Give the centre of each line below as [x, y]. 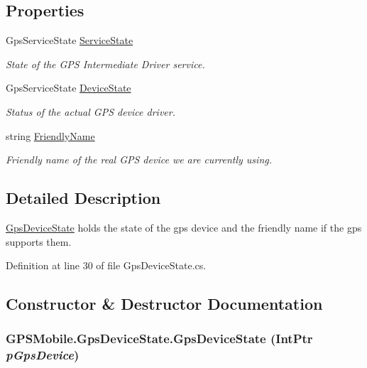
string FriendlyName [50, 135]
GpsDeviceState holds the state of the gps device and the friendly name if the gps [184, 227]
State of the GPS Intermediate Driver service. [105, 64]
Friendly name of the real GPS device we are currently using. [139, 159]
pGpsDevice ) [43, 355]
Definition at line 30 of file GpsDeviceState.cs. [106, 265]
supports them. [39, 241]
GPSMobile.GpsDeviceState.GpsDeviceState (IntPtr [159, 339]
